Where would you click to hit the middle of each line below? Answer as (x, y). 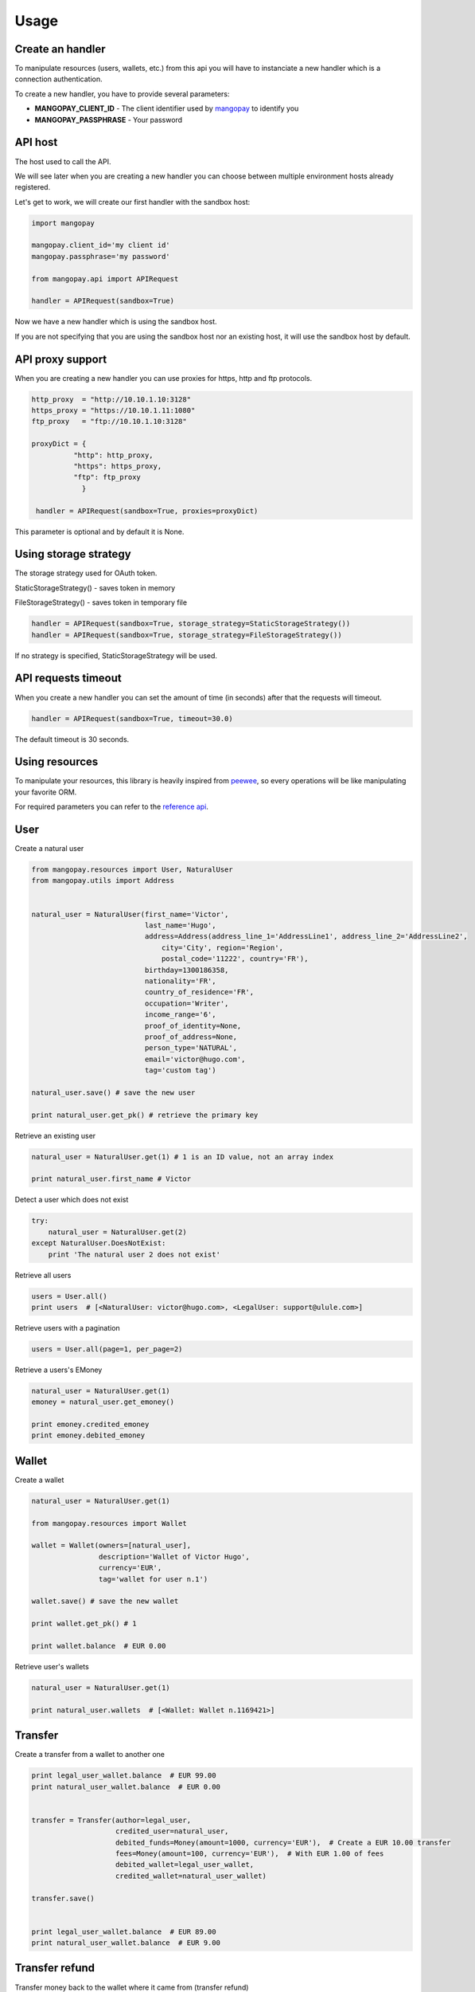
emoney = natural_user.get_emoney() (103, 1402)
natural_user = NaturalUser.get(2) (117, 1232)
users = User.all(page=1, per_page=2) (107, 1349)
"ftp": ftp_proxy (107, 477)
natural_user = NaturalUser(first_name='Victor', (130, 914)
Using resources (56, 762)
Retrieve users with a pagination (68, 1327)
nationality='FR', (180, 981)
